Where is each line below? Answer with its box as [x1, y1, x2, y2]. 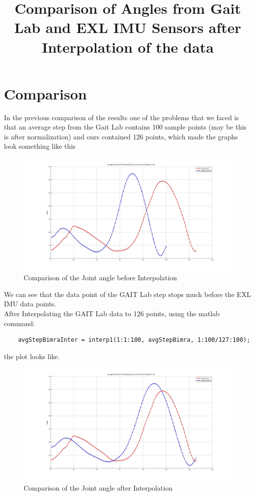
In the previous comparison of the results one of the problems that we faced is [4, 112, 239, 122]
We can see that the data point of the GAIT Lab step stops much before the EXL [4, 289, 251, 299]
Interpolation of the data [42, 36, 214, 57]
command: [4, 318, 35, 328]
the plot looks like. [4, 351, 60, 361]
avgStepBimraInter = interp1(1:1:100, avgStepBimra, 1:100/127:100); [18, 336, 251, 344]
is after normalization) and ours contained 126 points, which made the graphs [4, 131, 238, 141]
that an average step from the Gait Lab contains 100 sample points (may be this [4, 122, 247, 132]
